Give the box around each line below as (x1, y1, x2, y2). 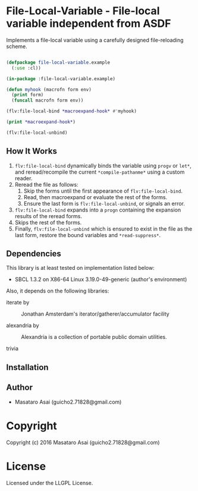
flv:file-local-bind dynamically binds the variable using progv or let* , (14, 162, 192, 169)
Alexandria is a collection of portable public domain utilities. (21, 333, 168, 341)
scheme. (6, 43, 28, 50)
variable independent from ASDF (6, 17, 171, 30)
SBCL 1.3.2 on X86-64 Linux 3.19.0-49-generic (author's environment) (14, 276, 187, 283)
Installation (6, 362, 49, 372)
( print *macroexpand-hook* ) (6, 119, 76, 125)
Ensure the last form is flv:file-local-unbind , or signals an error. (23, 200, 186, 207)
